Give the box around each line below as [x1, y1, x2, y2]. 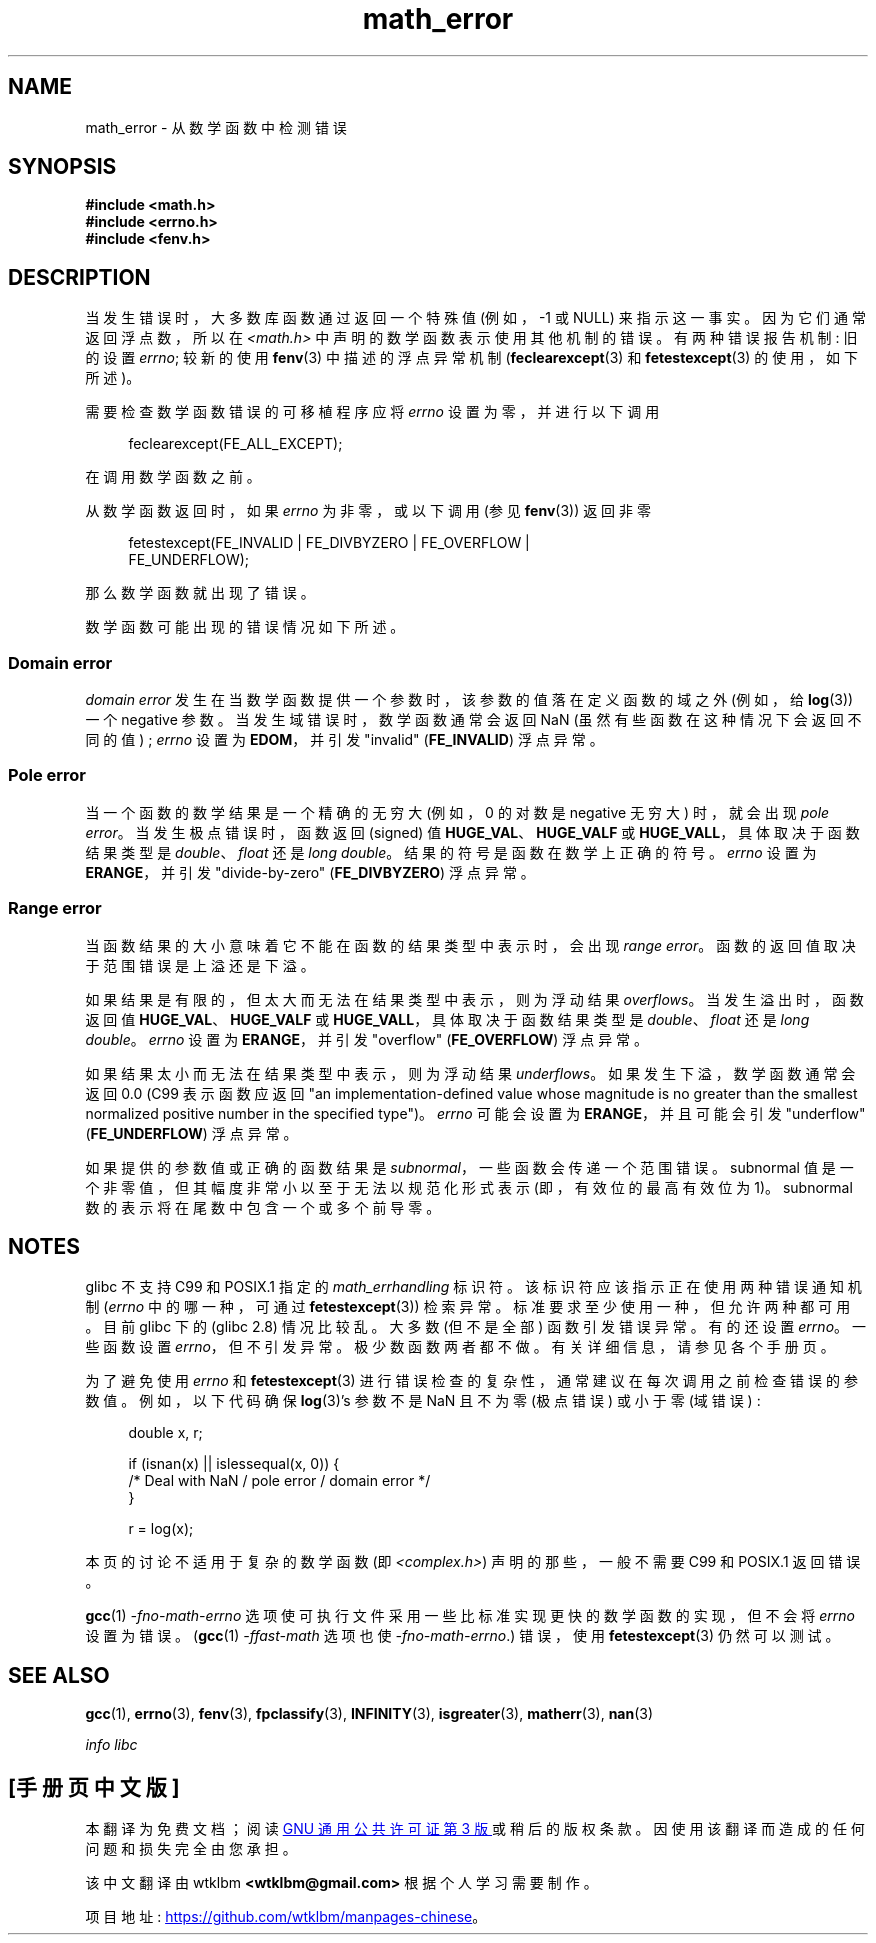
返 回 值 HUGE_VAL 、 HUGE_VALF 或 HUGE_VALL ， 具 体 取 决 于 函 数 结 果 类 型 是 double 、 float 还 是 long [85, 1010, 810, 1028]
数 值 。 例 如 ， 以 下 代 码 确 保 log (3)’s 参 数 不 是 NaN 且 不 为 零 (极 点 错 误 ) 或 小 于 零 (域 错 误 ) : [85, 1392, 761, 1410]
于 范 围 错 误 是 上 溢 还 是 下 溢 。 [85, 956, 315, 974]
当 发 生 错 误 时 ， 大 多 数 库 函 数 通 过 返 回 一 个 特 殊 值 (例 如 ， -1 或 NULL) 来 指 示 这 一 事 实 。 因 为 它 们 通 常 [85, 309, 866, 327]
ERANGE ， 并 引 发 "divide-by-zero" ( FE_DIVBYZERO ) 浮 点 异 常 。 [85, 863, 535, 881]
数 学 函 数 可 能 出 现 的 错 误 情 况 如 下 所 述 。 [85, 618, 405, 636]
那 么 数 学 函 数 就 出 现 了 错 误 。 [85, 584, 315, 602]
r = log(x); [128, 1520, 194, 1538]
